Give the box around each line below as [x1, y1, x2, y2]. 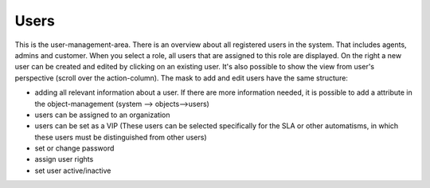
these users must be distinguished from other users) [34, 132, 207, 142]
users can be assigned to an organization [34, 110, 170, 119]
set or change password [34, 143, 115, 153]
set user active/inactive [34, 166, 111, 175]
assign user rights [34, 155, 94, 164]
